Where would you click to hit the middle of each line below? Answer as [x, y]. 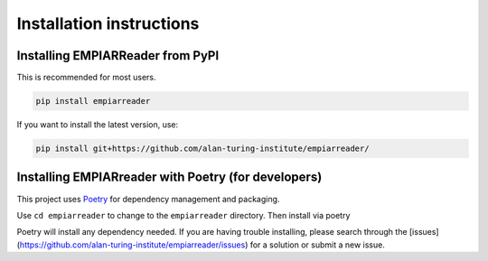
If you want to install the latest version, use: [98, 125]
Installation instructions [108, 23]
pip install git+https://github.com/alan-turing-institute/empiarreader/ [202, 149]
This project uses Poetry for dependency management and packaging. [148, 199]
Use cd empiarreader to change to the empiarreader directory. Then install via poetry [183, 215]
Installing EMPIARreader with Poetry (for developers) [169, 177]
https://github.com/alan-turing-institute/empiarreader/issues [132, 245]
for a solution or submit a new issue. [318, 245]
